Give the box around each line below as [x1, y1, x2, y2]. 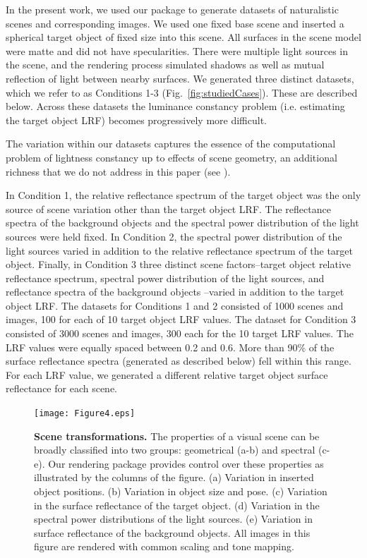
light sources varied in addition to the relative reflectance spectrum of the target [6, 243, 354, 257]
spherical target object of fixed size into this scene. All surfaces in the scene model [6, 30, 361, 44]
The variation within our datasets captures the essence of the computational [6, 136, 336, 151]
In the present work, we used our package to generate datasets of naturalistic [6, 2, 339, 16]
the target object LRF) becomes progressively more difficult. [6, 112, 267, 127]
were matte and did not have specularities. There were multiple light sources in [6, 43, 349, 58]
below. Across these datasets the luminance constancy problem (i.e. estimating [6, 99, 345, 114]
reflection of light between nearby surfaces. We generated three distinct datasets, [6, 71, 354, 85]
